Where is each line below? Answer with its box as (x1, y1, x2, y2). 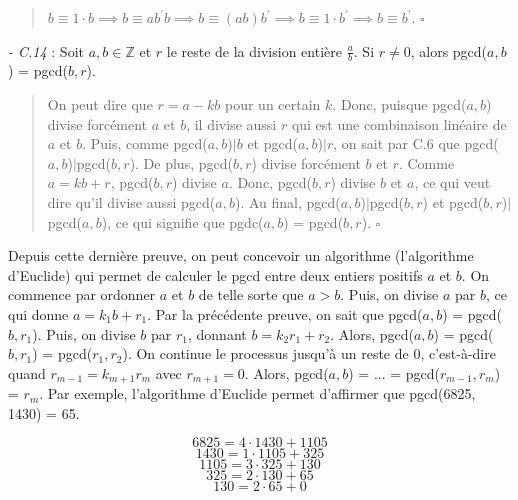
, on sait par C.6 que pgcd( (333, 133, 499, 154)
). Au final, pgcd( (234, 191, 341, 212)
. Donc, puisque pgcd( (332, 94, 467, 115)
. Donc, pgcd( (228, 172, 312, 193)
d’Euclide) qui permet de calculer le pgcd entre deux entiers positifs (8, 264, 423, 285)
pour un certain (225, 94, 321, 115)
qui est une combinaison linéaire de (291, 113, 507, 134)
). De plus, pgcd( (129, 152, 233, 173)
